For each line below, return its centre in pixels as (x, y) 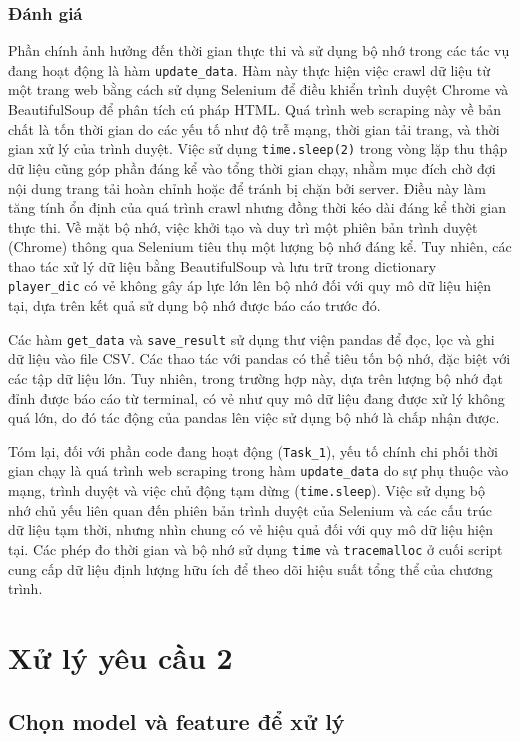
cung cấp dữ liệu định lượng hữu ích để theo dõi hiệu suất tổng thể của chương (250, 568)
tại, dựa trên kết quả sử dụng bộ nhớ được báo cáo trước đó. (194, 305)
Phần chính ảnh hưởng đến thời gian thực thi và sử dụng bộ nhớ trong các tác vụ (259, 50)
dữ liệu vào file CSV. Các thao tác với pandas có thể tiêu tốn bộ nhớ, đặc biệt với (259, 358)
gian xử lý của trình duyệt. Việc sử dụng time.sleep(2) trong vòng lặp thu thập (258, 148)
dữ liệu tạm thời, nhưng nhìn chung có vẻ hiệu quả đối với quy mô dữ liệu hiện (251, 529)
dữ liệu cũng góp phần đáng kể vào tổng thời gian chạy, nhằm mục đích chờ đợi (252, 167)
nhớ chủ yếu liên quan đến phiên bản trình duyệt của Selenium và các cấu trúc (250, 509)
